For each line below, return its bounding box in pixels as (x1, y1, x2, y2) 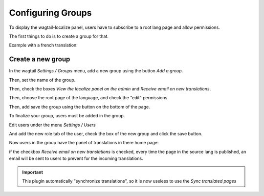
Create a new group (9, 55, 70, 64)
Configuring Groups (9, 7, 92, 18)
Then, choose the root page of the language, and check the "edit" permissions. (9, 95, 169, 101)
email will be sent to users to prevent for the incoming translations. (9, 155, 144, 161)
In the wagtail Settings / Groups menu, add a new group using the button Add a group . (9, 68, 183, 74)
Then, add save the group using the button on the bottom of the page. (9, 104, 150, 109)
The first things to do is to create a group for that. (9, 33, 109, 39)
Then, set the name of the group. (9, 77, 76, 83)
